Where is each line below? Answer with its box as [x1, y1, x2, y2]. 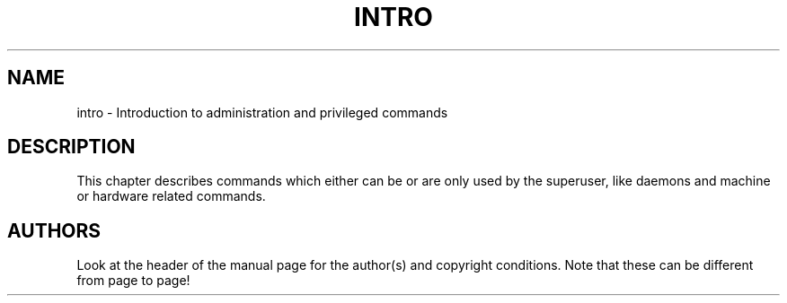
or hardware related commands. [76, 188, 266, 204]
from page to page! [76, 273, 190, 289]
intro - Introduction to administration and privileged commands [76, 104, 448, 120]
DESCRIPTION [7, 135, 136, 159]
